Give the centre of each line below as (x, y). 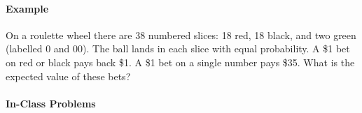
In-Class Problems (51, 103)
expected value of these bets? (68, 76)
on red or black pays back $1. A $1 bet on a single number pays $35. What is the (180, 62)
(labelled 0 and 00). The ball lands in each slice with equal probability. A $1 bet (178, 48)
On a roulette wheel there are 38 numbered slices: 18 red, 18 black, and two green (181, 35)
